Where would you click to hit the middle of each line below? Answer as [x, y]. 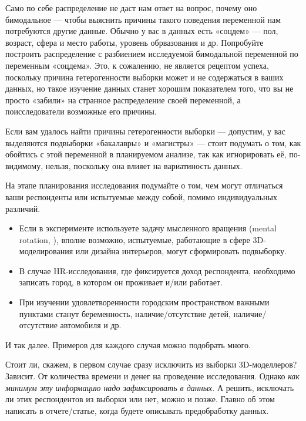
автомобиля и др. [91, 325]
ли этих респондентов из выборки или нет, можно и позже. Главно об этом [140, 399]
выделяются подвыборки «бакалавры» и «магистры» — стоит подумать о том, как [153, 142]
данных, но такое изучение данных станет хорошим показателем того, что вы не [149, 88]
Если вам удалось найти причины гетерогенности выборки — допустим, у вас [145, 131]
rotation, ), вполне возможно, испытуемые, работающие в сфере [134, 239]
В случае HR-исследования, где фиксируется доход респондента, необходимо [157, 270]
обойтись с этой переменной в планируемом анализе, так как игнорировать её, [146, 154]
